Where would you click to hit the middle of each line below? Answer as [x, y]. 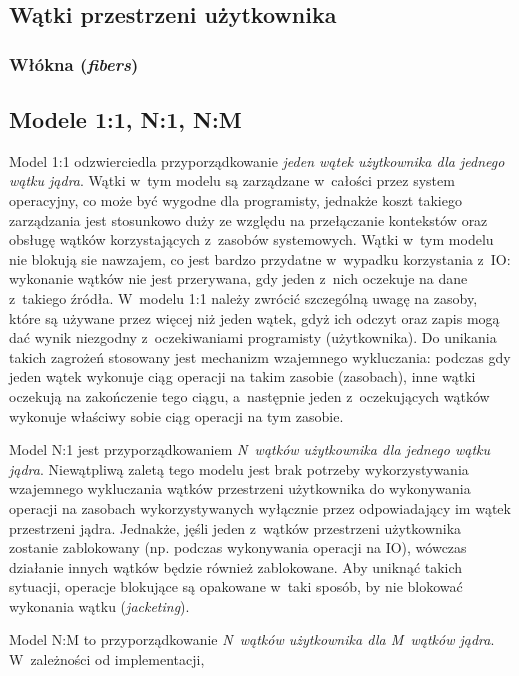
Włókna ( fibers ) [74, 63]
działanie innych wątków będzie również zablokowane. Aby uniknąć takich [236, 566]
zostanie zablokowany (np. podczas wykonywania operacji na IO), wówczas [238, 547]
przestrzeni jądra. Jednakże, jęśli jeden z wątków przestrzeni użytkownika [235, 527]
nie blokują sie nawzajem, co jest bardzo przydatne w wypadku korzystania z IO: [260, 258]
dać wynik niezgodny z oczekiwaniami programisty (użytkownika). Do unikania [253, 337]
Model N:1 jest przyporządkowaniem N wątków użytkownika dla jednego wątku [250, 449]
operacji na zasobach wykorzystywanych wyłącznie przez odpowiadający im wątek [260, 507]
